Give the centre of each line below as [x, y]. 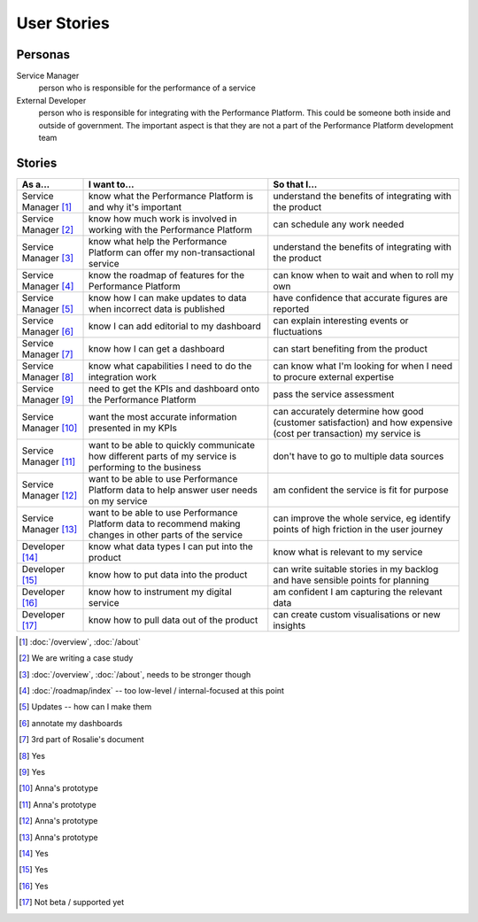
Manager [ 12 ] [50, 495]
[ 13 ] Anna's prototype [58, 837]
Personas [43, 54]
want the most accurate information [163, 416]
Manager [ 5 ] [48, 308]
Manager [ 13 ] [50, 529]
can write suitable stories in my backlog [356, 569]
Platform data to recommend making [165, 523]
